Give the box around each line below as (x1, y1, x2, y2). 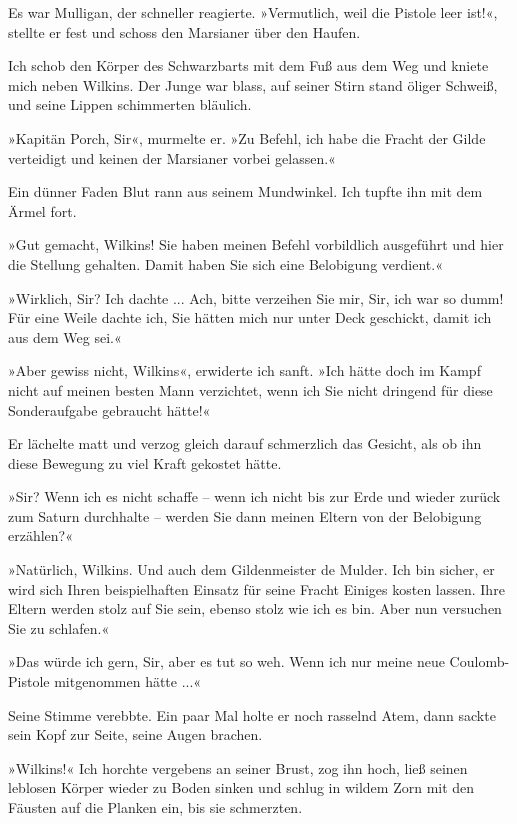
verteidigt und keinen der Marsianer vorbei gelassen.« (8, 147, 336, 168)
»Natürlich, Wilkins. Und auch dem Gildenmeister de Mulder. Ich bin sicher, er (8, 559, 495, 580)
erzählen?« (8, 525, 73, 546)
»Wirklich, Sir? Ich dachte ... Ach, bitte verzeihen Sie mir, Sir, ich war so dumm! (8, 287, 504, 308)
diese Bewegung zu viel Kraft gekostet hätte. (8, 452, 282, 473)
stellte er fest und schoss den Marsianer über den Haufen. (8, 21, 361, 42)
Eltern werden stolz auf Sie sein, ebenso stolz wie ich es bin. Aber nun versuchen (8, 598, 502, 619)
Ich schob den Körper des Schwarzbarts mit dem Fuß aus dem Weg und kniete (8, 55, 489, 76)
